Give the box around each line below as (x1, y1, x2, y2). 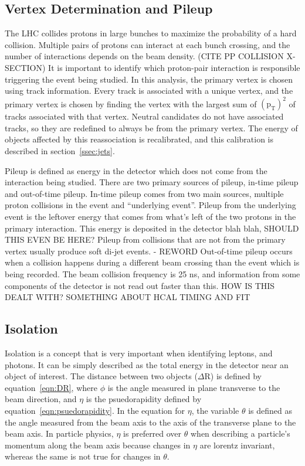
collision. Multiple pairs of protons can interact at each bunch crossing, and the (5, 38, 290, 50)
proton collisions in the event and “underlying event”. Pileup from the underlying (5, 199, 296, 211)
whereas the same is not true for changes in (5, 450, 161, 462)
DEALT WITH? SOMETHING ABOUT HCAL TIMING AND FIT (5, 291, 250, 303)
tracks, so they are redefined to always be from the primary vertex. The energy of (5, 121, 298, 134)
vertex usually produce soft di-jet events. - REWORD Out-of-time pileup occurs (5, 244, 293, 257)
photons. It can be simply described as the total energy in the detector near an (5, 358, 289, 370)
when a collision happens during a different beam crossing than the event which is (5, 256, 300, 268)
